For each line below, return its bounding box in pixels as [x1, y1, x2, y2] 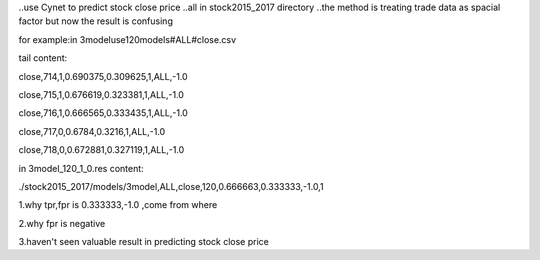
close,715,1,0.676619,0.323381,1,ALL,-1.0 [18, 88, 185, 100]
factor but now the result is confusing [18, 15, 174, 27]
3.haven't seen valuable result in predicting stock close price [18, 236, 269, 248]
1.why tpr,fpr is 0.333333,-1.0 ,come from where [18, 199, 218, 211]
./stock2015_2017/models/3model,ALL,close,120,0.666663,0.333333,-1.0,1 [18, 180, 324, 192]
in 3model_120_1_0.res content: [18, 162, 144, 174]
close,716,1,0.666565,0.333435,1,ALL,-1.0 [18, 107, 189, 119]
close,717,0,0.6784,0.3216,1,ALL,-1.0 [18, 125, 166, 137]
